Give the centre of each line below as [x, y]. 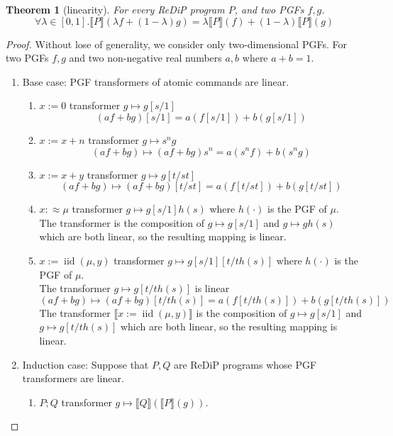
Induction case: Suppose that [85, 364]
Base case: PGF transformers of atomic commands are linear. [156, 81]
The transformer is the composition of [122, 222]
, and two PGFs [269, 9]
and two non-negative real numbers [145, 58]
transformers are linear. [73, 378]
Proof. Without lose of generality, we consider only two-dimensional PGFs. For [176, 44]
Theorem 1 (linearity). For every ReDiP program [115, 9]
